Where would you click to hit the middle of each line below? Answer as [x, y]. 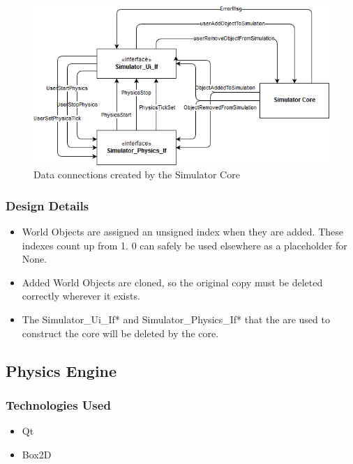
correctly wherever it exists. [81, 296]
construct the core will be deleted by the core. [120, 333]
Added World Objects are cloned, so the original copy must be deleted [172, 282]
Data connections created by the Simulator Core [137, 175]
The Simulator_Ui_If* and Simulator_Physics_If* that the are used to [176, 319]
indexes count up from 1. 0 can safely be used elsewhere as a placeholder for [185, 245]
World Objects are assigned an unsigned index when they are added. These [182, 232]
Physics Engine [61, 370]
